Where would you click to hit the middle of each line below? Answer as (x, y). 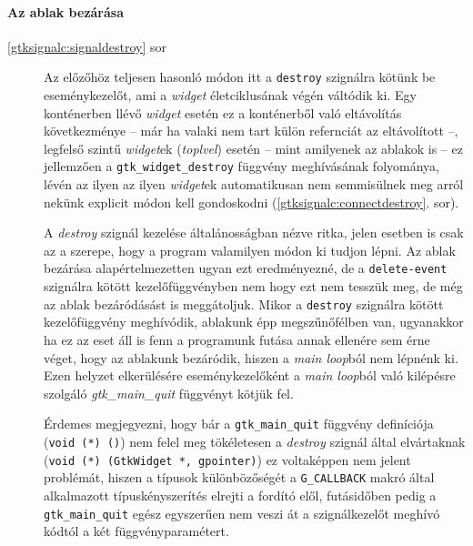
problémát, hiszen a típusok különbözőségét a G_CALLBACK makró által (239, 477)
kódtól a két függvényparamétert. (136, 531)
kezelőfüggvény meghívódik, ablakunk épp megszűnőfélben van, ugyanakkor (254, 322)
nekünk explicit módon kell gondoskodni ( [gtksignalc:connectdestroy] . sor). (252, 202)
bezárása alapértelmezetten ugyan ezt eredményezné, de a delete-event (246, 268)
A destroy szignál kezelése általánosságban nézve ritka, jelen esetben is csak (254, 233)
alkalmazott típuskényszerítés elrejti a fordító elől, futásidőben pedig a (240, 495)
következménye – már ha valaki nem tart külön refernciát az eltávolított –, (251, 131)
